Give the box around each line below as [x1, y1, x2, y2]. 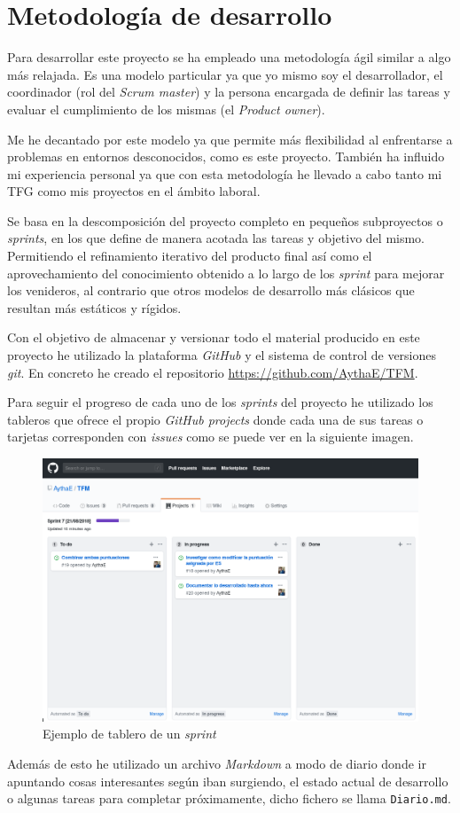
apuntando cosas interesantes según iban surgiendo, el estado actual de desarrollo [7, 771, 448, 790]
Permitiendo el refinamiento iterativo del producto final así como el [7, 246, 372, 265]
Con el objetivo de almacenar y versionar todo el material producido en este [7, 328, 420, 347]
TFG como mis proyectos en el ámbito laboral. [7, 182, 261, 200]
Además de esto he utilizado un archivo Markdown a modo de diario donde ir [7, 754, 426, 773]
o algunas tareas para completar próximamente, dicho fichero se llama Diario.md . [7, 789, 451, 808]
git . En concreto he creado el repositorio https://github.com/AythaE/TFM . [7, 363, 418, 381]
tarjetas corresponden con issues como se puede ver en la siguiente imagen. [7, 427, 414, 446]
